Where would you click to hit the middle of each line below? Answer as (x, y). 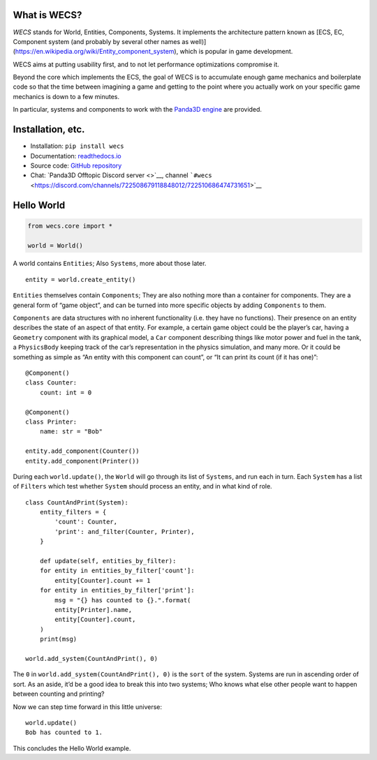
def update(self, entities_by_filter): (108, 561)
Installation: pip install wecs (77, 146)
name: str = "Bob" (71, 432)
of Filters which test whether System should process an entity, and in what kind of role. (142, 486)
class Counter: (51, 383)
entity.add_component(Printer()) (82, 461)
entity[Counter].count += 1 (103, 580)
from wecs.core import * (70, 226)
